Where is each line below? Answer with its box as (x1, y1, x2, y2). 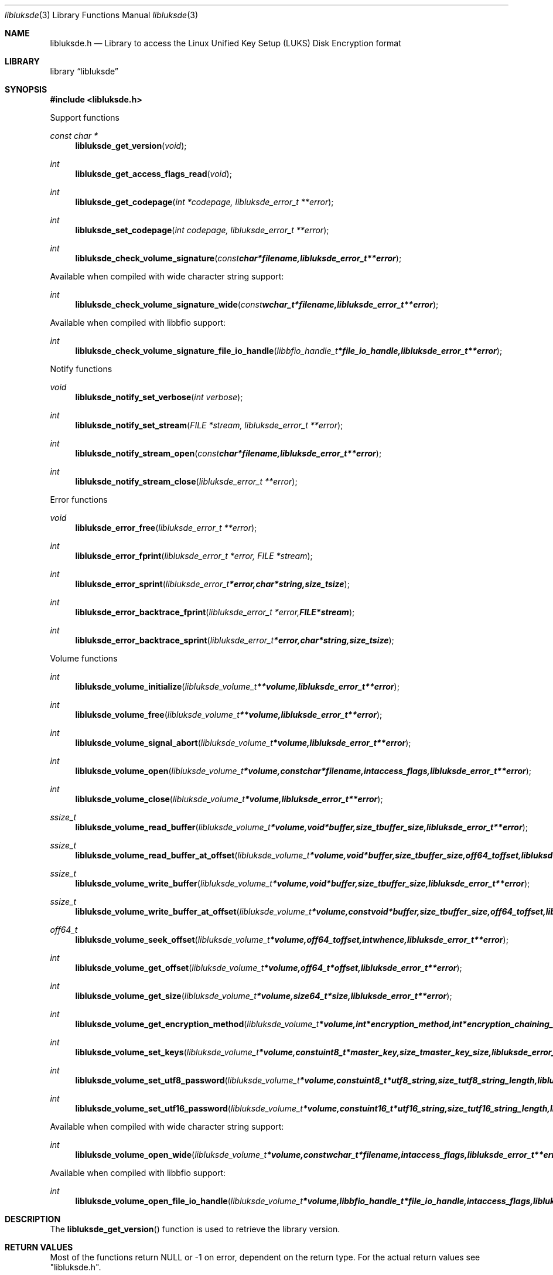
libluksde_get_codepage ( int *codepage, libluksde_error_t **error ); (75, 197, 334, 207)
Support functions (50, 112, 120, 122)
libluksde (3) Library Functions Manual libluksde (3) (5, 10, 199, 20)
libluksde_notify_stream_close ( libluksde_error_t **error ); (75, 476, 298, 486)
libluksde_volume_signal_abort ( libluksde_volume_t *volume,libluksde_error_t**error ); (75, 738, 411, 748)
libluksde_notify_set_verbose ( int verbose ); (75, 392, 243, 402)
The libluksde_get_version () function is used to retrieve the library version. (50, 1224, 340, 1234)
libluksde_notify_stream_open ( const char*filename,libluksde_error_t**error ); (75, 448, 382, 458)
